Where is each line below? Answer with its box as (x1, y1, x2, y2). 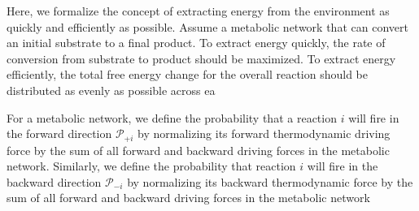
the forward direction (7, 125, 112, 142)
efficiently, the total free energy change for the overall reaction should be (7, 66, 368, 83)
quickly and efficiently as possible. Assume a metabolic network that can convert (7, 18, 408, 35)
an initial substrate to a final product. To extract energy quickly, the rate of (7, 34, 386, 51)
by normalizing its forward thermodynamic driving (137, 125, 391, 142)
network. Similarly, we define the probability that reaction (7, 157, 296, 174)
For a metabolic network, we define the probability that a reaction (7, 109, 337, 126)
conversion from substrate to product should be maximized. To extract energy (7, 50, 396, 67)
